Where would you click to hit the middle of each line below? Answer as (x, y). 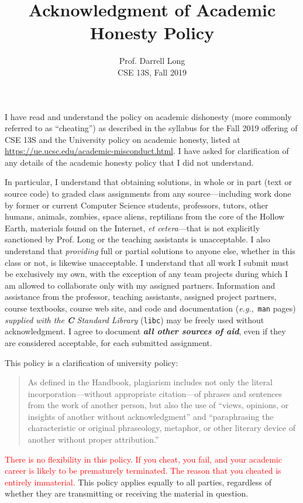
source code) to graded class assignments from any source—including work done (148, 194)
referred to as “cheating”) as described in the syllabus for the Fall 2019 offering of (151, 128)
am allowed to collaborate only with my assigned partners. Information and (140, 285)
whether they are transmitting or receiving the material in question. (127, 493)
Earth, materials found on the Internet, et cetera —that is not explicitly (132, 227)
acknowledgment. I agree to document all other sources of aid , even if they (145, 331)
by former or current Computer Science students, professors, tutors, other (137, 205)
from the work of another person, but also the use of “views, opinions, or (158, 405)
